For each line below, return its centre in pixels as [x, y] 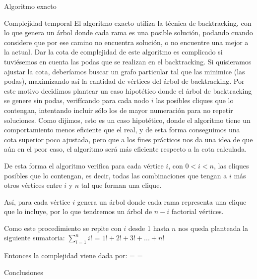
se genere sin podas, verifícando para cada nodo [77, 100]
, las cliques [231, 165]
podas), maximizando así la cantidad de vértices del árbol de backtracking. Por [124, 81]
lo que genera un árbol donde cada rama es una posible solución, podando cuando [128, 32]
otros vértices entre [33, 185]
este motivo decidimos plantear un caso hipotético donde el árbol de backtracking [128, 90]
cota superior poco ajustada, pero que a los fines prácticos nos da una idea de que [128, 139]
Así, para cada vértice [37, 201]
